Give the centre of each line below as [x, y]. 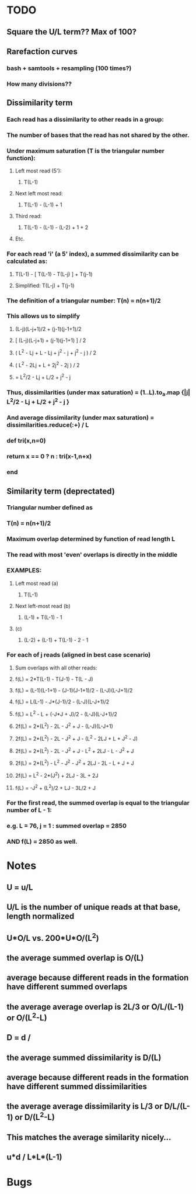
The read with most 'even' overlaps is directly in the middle [92, 555]
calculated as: [27, 261]
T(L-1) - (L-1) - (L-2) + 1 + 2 [56, 227]
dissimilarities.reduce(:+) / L [48, 425]
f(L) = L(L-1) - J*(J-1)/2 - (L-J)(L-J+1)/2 [62, 702]
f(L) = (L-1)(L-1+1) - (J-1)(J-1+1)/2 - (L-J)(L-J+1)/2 [74, 690]
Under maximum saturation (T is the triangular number [86, 151]
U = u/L [20, 887]
